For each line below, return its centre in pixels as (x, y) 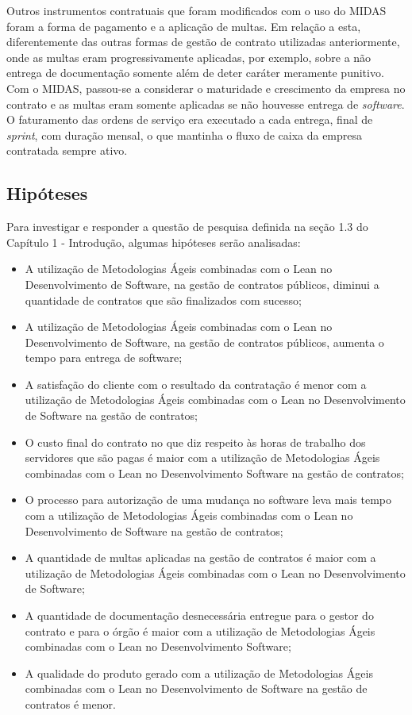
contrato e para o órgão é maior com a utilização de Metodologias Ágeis (200, 630)
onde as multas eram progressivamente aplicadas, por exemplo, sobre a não (189, 57)
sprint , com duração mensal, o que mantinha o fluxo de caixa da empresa (185, 135)
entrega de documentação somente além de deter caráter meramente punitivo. (195, 73)
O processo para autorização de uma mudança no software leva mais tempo (208, 500)
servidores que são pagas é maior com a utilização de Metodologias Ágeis (202, 457)
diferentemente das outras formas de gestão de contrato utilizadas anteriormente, (203, 42)
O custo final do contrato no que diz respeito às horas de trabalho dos (195, 442)
